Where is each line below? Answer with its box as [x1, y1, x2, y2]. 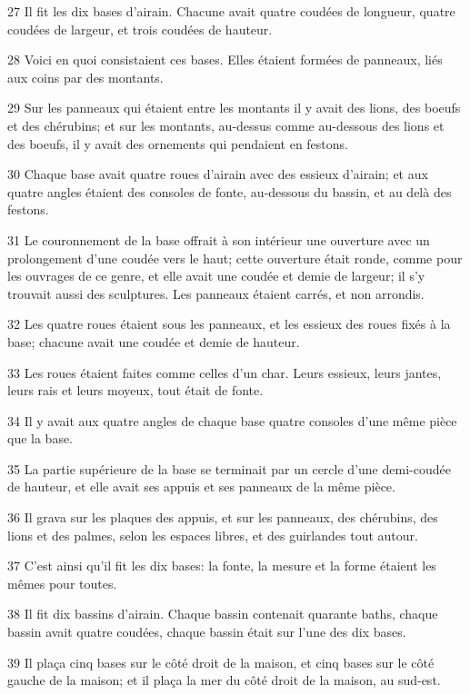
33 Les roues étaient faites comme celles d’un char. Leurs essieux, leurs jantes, [7, 362, 442, 382]
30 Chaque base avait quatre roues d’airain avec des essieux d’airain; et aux [7, 164, 428, 184]
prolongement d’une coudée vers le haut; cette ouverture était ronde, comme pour [7, 248, 463, 267]
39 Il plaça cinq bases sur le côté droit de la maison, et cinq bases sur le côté [7, 652, 435, 671]
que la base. [7, 429, 74, 448]
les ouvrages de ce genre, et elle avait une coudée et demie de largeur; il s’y [7, 266, 425, 285]
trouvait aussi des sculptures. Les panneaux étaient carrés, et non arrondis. [7, 283, 425, 303]
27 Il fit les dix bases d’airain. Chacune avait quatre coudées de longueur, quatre [7, 2, 455, 20]
